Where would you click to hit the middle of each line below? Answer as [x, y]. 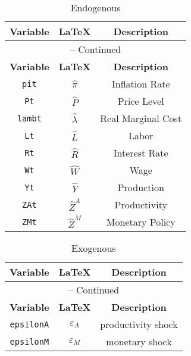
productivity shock [139, 324]
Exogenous [94, 248]
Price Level [141, 101]
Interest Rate [141, 153]
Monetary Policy [141, 222]
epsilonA [29, 324]
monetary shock [139, 341]
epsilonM [29, 341]
